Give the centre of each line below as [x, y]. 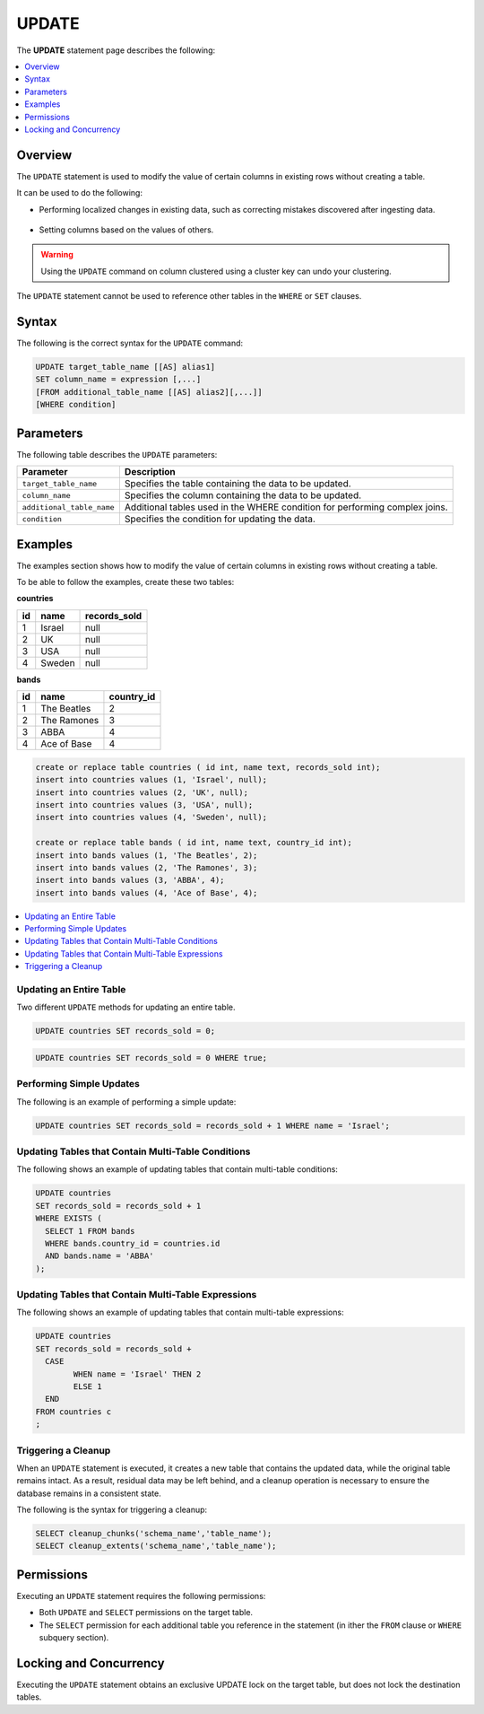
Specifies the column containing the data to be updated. [243, 495]
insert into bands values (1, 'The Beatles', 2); [147, 855]
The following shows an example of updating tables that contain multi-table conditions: [177, 1169]
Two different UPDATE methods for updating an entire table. [126, 1007]
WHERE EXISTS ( [69, 1219]
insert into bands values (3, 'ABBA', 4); [130, 880]
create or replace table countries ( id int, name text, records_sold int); [208, 767]
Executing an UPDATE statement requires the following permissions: [141, 1596]
